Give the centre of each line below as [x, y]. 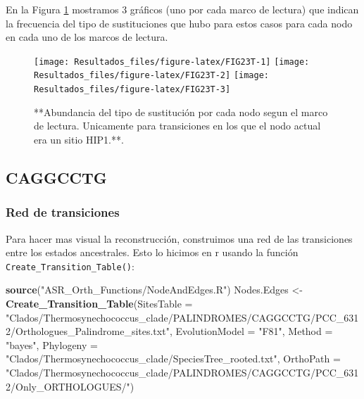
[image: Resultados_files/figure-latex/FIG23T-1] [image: [172, 62]
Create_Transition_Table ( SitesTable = [99, 303]
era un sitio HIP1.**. [79, 139]
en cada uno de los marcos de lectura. [87, 37]
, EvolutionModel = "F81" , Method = [251, 331]
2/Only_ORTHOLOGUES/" [68, 386]
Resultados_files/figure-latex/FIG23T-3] [132, 90]
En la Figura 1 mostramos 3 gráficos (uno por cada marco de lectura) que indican [182, 9]
